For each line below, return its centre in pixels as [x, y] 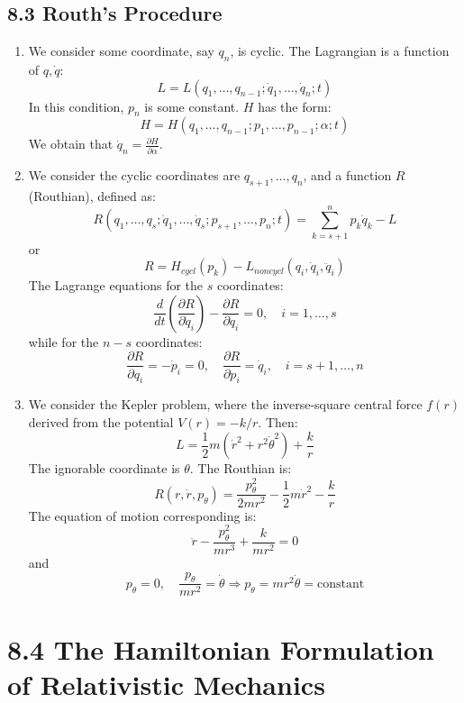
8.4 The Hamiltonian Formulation [221, 648]
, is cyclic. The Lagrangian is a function [340, 51]
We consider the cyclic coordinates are [134, 175]
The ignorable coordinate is [104, 468]
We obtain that [71, 144]
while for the [64, 341]
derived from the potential [101, 421]
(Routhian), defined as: [92, 195]
